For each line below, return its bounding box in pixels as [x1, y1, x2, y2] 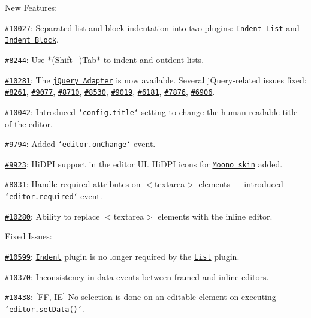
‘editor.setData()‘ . [5, 302, 84, 314]
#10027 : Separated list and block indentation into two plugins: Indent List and [5, 21, 300, 34]
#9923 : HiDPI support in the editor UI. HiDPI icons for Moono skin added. [5, 157, 283, 170]
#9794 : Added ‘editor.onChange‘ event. [5, 137, 156, 150]
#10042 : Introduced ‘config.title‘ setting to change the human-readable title [5, 105, 298, 118]
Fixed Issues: [5, 230, 52, 242]
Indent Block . [5, 33, 59, 46]
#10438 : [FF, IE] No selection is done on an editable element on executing [5, 290, 276, 303]
